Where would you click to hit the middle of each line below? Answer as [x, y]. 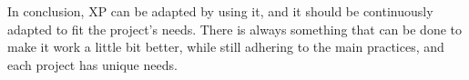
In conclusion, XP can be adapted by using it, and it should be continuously [220, 11]
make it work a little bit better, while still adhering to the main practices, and [226, 47]
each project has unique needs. [92, 64]
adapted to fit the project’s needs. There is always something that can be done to [234, 29]
